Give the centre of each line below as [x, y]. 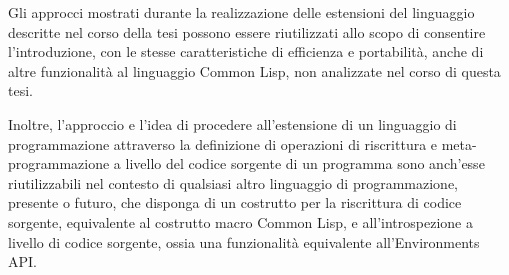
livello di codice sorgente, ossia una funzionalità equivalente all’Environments [244, 241]
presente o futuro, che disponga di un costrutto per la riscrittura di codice [235, 202]
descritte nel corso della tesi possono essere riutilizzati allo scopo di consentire [247, 31]
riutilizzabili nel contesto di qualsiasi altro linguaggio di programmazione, [233, 182]
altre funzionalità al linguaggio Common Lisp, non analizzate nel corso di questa [254, 70]
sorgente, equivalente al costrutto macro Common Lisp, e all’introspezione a [240, 221]
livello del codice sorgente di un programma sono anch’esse [305, 163]
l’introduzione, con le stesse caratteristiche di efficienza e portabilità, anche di [246, 51]
